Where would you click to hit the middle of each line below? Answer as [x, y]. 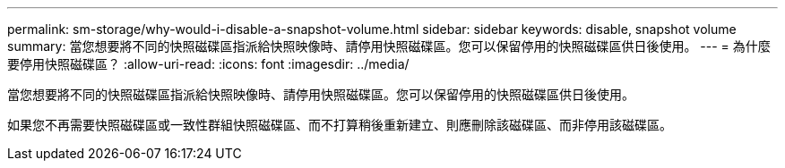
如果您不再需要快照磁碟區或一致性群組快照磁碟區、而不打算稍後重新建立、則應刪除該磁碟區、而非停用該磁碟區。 [340, 125]
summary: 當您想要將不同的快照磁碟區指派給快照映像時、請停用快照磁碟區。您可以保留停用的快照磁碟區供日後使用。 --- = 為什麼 [389, 46]
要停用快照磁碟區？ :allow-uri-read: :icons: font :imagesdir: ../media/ [208, 64]
